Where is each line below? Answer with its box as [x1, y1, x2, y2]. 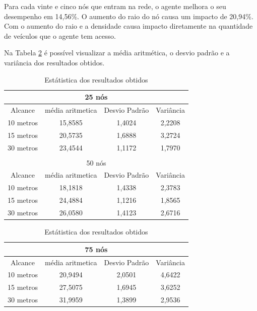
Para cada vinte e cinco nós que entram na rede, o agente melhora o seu [4, 1, 226, 11]
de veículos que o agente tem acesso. [4, 30, 116, 41]
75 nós [85, 244, 108, 254]
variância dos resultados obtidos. [4, 57, 105, 67]
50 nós [86, 157, 106, 168]
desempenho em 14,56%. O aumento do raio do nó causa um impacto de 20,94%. [4, 11, 253, 21]
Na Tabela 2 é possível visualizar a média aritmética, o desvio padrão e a [4, 47, 230, 58]
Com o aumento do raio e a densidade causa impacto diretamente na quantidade [4, 21, 253, 31]
